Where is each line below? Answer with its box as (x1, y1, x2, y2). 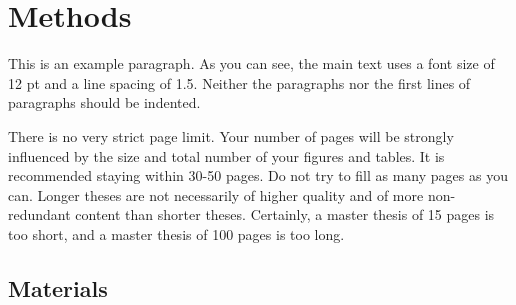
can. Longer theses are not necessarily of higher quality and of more (8, 184, 424, 205)
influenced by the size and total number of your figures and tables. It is (8, 145, 445, 166)
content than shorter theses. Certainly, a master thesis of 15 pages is (75, 204, 495, 225)
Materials (8, 272, 108, 303)
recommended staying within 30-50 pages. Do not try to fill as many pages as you (8, 165, 508, 186)
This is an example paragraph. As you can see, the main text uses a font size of (8, 53, 495, 74)
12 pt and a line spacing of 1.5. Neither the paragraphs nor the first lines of (8, 72, 471, 93)
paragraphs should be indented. (8, 92, 201, 113)
